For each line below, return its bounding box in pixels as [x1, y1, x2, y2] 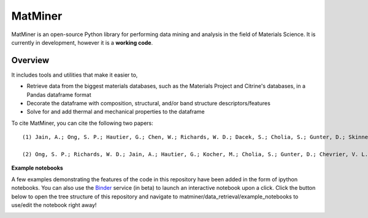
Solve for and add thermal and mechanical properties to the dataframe [26, 108, 205, 116]
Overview [11, 55, 50, 66]
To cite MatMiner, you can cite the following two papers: [11, 119, 153, 127]
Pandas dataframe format [26, 91, 91, 98]
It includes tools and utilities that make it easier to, [11, 71, 138, 78]
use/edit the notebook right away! [11, 201, 97, 208]
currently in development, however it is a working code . [11, 39, 153, 46]
